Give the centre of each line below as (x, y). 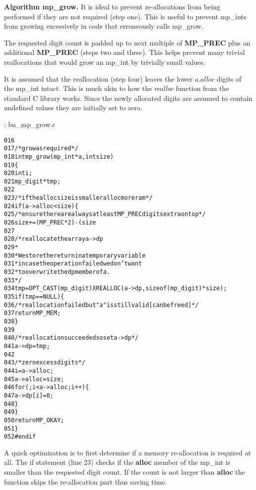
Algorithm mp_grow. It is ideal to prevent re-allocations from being (112, 6)
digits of (229, 78)
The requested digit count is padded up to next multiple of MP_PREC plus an (127, 42)
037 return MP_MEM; (32, 313)
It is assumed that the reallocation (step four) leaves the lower (98, 78)
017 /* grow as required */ (41, 149)
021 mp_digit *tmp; (32, 181)
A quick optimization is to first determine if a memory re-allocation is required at (128, 452)
